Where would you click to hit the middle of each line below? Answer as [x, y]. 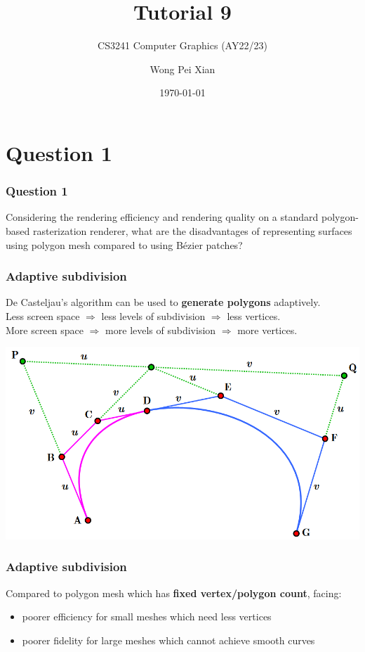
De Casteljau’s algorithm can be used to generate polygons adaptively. [163, 302]
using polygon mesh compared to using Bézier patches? [124, 244]
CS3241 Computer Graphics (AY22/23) [182, 45]
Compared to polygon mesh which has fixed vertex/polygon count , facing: [174, 593]
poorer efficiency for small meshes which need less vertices [147, 616]
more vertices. [267, 330]
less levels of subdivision [153, 315]
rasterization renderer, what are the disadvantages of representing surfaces [192, 230]
